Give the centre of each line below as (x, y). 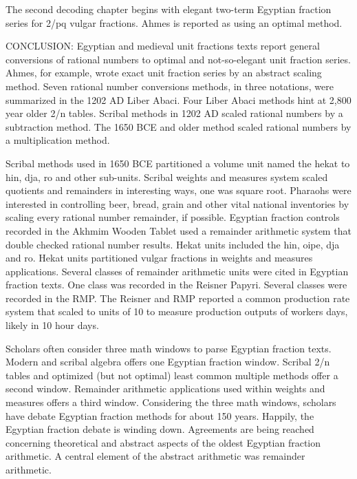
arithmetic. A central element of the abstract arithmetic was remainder (155, 456)
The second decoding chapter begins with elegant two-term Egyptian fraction (169, 9)
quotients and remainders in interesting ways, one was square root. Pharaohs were (178, 190)
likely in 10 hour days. (52, 325)
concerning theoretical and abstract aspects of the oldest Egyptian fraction (163, 442)
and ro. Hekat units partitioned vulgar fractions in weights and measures (159, 258)
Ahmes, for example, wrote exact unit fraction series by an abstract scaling (164, 73)
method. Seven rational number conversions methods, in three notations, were (170, 86)
